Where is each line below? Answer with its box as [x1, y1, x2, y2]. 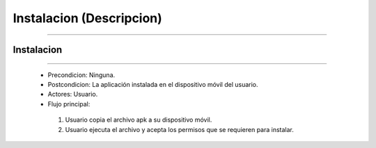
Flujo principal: [47, 99, 91, 108]
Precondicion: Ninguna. [47, 70, 116, 79]
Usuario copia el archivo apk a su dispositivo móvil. [65, 115, 212, 124]
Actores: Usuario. [47, 90, 98, 99]
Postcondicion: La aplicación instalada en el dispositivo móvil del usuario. [47, 80, 258, 88]
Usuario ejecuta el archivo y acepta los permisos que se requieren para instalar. [65, 125, 294, 133]
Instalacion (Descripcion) [13, 10, 163, 26]
